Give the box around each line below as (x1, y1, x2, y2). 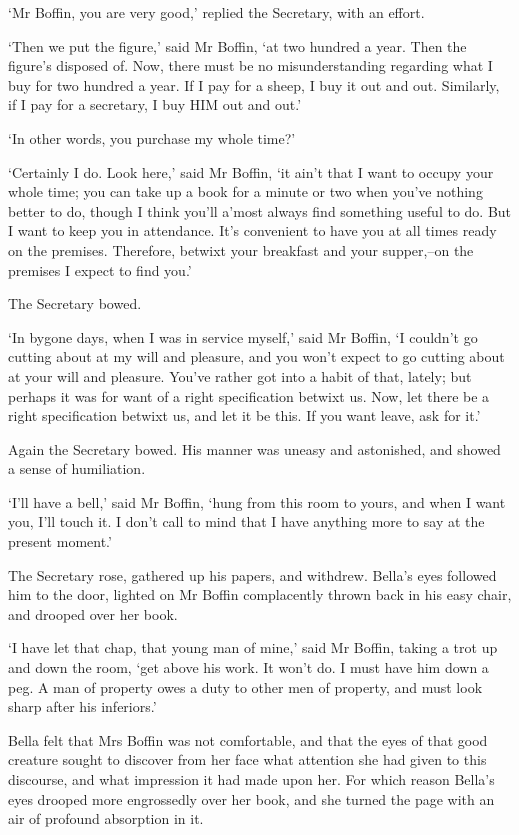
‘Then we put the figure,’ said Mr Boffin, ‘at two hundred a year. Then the (8, 35, 467, 56)
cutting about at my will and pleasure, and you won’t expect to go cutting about (8, 346, 505, 367)
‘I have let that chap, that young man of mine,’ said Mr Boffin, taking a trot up (8, 637, 498, 658)
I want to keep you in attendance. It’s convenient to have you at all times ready (8, 220, 497, 241)
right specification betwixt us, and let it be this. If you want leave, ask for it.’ (8, 405, 481, 426)
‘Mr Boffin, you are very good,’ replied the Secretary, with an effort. (8, 2, 425, 22)
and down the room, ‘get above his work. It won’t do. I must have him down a (8, 657, 489, 678)
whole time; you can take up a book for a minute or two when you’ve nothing (8, 181, 483, 202)
